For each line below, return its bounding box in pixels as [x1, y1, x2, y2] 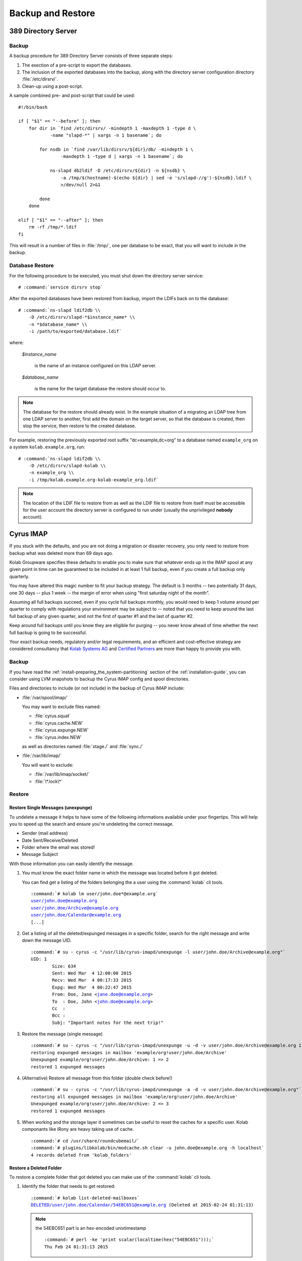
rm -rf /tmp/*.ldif [28, 224, 77, 230]
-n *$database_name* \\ [28, 321, 88, 327]
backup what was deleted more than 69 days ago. [9, 550, 113, 556]
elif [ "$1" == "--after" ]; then [18, 217, 103, 223]
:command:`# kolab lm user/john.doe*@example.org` [31, 891, 159, 897]
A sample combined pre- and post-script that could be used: [9, 92, 135, 98]
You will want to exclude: [22, 762, 74, 768]
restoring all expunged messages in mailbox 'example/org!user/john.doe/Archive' [31, 1094, 238, 1100]
